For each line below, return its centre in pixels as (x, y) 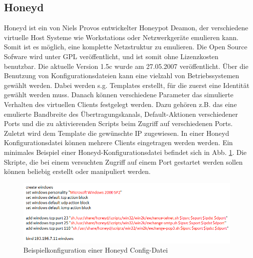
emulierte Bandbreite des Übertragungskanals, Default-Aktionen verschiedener (121, 114)
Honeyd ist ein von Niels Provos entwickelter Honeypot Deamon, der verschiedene (126, 28)
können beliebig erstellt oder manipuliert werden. (77, 171)
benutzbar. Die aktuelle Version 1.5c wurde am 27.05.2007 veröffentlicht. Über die (126, 66)
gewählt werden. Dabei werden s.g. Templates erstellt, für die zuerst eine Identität (127, 85)
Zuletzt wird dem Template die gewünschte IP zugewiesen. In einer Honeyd (117, 133)
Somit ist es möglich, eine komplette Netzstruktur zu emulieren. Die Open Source (126, 47)
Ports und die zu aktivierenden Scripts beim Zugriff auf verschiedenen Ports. (118, 123)
